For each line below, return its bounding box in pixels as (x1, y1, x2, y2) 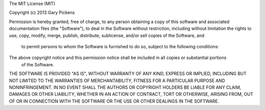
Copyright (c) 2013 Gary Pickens (9, 10, 75, 16)
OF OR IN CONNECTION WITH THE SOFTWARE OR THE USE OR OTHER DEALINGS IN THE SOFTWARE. (9, 98, 219, 104)
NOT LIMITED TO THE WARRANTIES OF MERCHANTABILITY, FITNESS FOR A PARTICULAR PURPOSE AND (9, 78, 225, 83)
